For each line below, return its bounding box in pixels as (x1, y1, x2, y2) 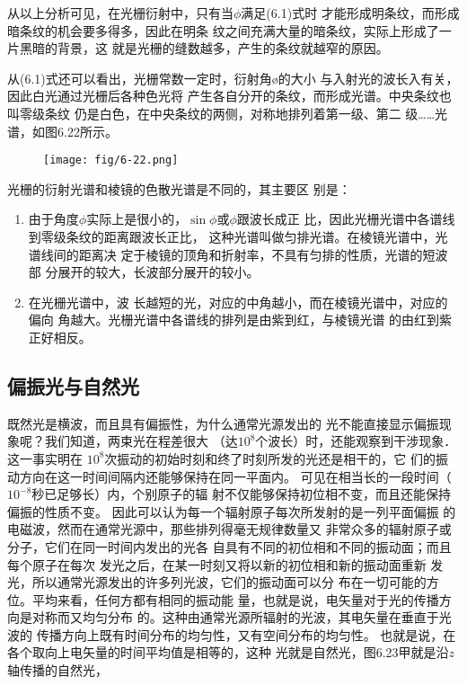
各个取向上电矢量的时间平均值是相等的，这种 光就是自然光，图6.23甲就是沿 (7, 643, 449, 662)
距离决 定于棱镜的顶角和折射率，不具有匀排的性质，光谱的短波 (78, 245, 448, 263)
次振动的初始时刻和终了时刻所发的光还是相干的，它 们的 (104, 449, 436, 467)
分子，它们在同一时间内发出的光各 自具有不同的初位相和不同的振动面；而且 (7, 537, 452, 556)
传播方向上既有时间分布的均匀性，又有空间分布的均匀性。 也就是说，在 (36, 625, 456, 644)
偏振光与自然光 (7, 371, 139, 399)
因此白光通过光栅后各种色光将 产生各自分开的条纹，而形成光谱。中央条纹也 (7, 86, 452, 105)
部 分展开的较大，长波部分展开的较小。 (28, 262, 260, 281)
